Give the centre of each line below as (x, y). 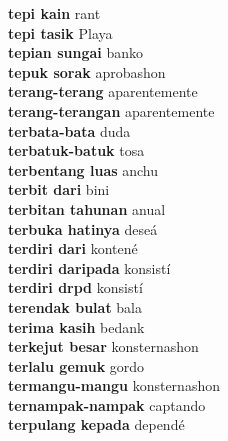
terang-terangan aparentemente (111, 110)
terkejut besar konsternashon (103, 346)
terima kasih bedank (76, 326)
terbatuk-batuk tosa (76, 150)
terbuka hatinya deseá (83, 228)
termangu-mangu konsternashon (114, 385)
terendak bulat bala (75, 306)
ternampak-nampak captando (107, 404)
